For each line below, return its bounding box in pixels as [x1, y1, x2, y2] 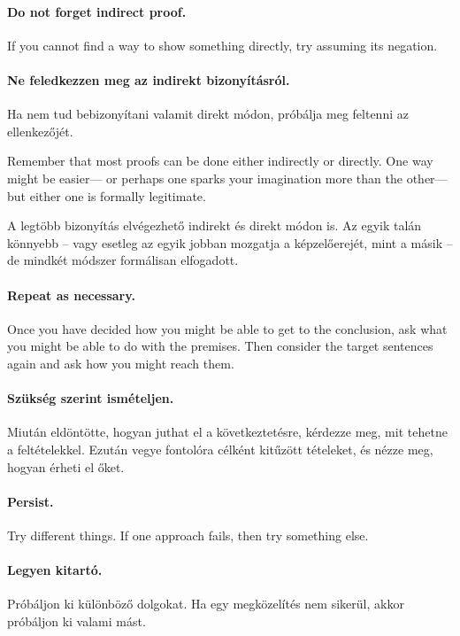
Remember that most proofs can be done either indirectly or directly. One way [7, 151, 433, 170]
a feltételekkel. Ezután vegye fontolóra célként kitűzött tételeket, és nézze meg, [7, 439, 433, 458]
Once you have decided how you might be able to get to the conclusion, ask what [7, 319, 448, 337]
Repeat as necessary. [7, 285, 135, 304]
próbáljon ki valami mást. [7, 611, 146, 630]
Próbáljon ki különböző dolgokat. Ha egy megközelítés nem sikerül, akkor [7, 594, 404, 613]
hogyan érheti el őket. [7, 457, 125, 476]
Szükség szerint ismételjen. [7, 389, 174, 407]
